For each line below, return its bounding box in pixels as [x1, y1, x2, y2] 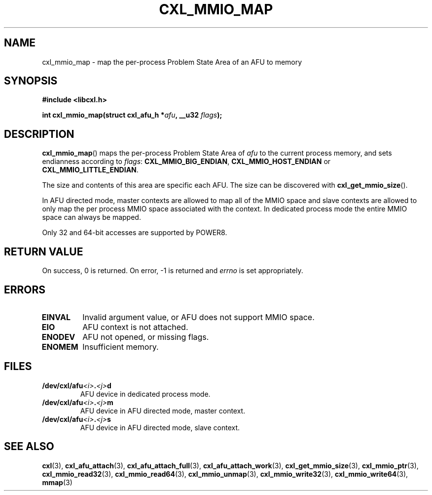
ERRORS [4, 283, 46, 296]
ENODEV [41, 331, 75, 342]
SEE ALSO [4, 440, 54, 453]
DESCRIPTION [4, 127, 74, 140]
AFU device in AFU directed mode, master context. [80, 406, 246, 415]
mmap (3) [42, 478, 72, 487]
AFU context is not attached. [82, 322, 188, 332]
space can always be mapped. [42, 213, 141, 222]
